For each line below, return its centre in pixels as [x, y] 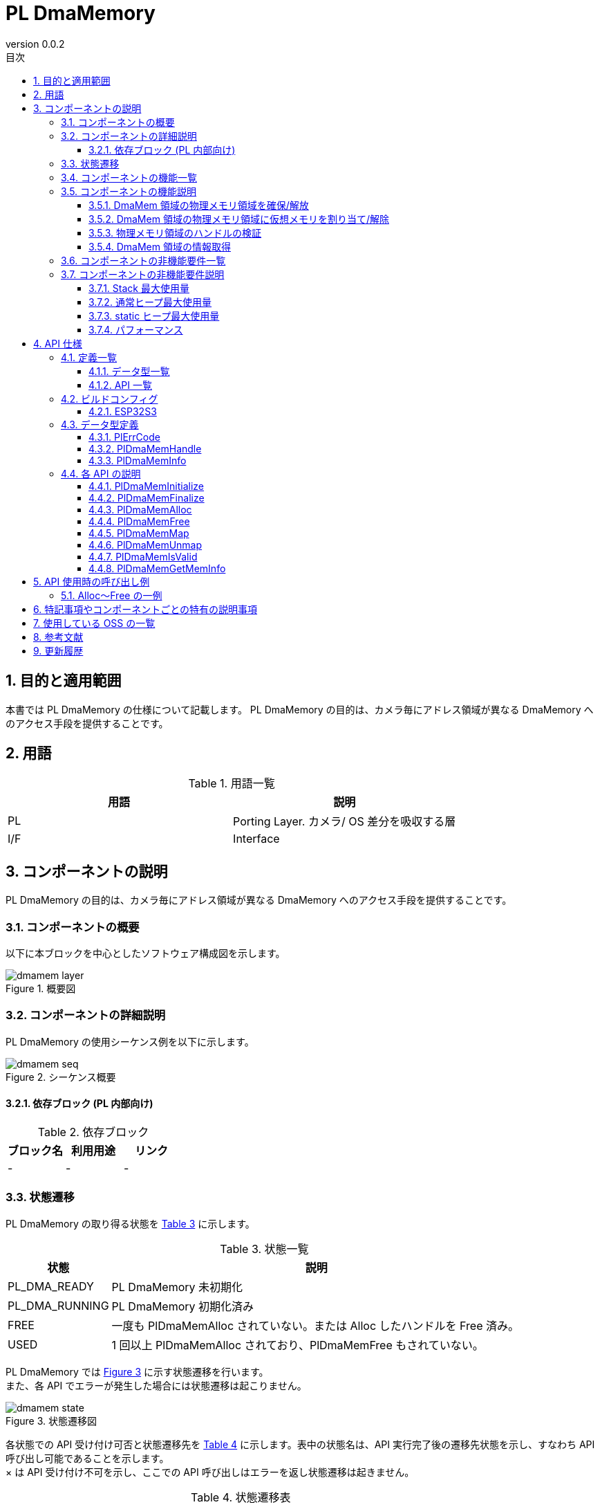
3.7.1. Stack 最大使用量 [139, 288]
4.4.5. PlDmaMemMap [139, 533]
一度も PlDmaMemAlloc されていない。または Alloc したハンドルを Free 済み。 [315, 1325]
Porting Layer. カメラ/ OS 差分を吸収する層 [345, 822]
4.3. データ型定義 [100, 424]
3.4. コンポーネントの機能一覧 [129, 177]
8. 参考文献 [58, 637]
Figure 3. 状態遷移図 [51, 1421]
